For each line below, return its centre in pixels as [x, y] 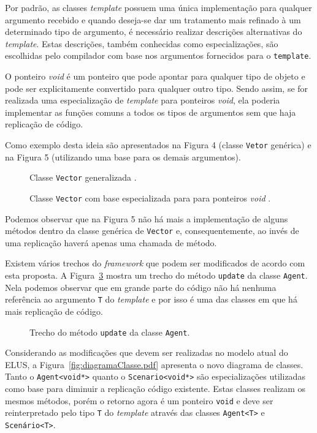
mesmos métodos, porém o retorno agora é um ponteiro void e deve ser [139, 400]
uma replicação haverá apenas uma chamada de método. [111, 242]
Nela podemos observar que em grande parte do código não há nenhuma [141, 287]
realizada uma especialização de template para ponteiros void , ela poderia [143, 100]
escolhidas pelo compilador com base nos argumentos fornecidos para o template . [158, 55]
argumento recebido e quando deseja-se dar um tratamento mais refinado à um [153, 19]
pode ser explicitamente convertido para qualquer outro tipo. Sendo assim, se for [157, 88]
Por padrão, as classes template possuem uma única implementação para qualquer [158, 7]
